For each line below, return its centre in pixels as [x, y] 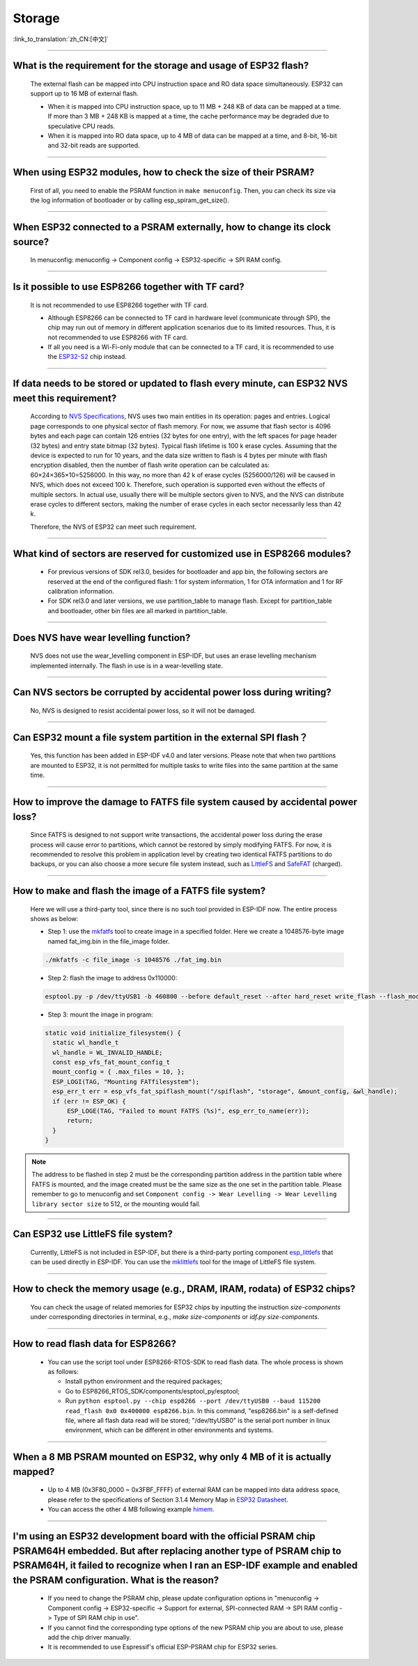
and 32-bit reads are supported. [94, 146]
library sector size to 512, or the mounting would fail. [116, 1204]
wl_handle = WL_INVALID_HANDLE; [108, 1052]
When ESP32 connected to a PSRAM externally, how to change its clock [172, 227]
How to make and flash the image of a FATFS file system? [139, 891]
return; [80, 1121]
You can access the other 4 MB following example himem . [131, 1509]
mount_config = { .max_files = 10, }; [118, 1072]
